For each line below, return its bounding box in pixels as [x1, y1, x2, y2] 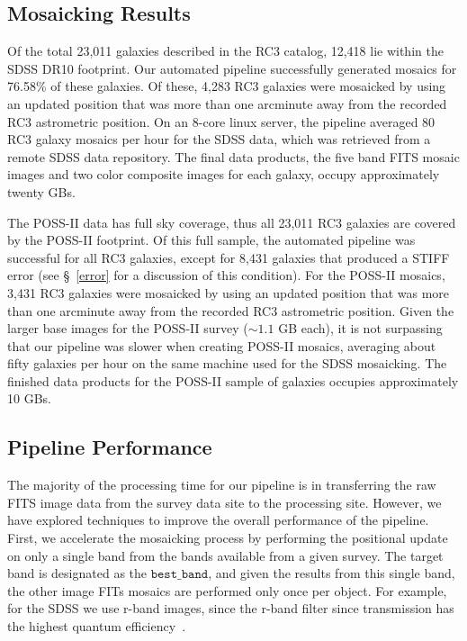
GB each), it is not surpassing [278, 319, 443, 338]
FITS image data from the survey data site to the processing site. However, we [7, 492, 442, 511]
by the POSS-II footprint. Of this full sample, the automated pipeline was [7, 230, 416, 249]
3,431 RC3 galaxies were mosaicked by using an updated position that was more [7, 283, 450, 302]
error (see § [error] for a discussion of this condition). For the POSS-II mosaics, [7, 266, 445, 284]
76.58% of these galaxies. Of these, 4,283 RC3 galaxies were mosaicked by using [7, 77, 446, 95]
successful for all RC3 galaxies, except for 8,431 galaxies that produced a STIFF [7, 248, 450, 266]
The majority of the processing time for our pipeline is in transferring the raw [7, 475, 436, 494]
